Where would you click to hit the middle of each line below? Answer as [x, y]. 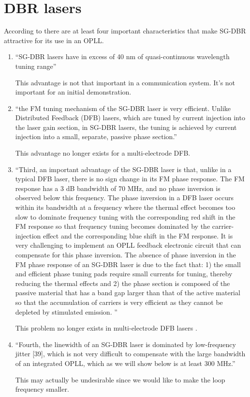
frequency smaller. [42, 389]
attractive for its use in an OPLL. [54, 40]
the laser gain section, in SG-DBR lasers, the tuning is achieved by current [126, 127]
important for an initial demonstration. [73, 92]
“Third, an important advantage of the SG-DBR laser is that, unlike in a [123, 169]
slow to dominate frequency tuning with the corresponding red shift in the [125, 216]
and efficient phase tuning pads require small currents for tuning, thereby [124, 274]
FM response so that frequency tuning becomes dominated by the [113, 226]
